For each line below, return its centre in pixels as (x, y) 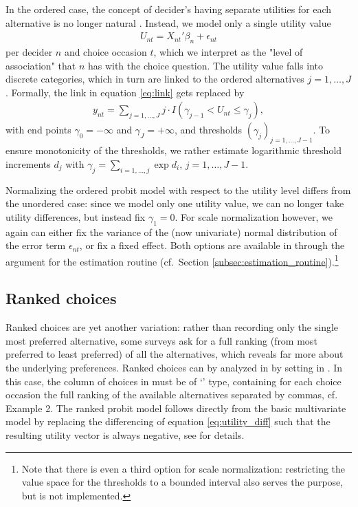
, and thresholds (208, 130)
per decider (29, 52)
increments (28, 163)
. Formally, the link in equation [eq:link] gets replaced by (125, 92)
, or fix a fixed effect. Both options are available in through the (212, 245)
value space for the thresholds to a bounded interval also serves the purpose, (182, 482)
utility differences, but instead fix (76, 216)
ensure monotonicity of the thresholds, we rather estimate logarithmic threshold (174, 150)
